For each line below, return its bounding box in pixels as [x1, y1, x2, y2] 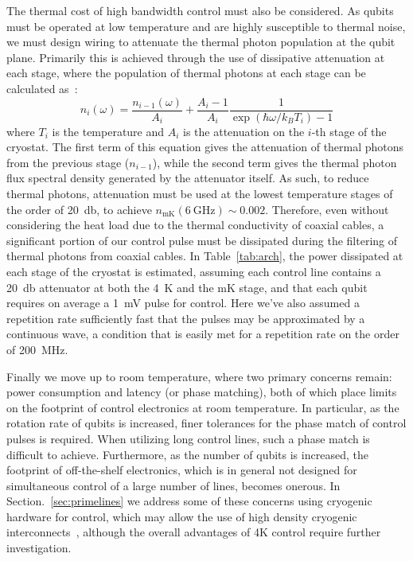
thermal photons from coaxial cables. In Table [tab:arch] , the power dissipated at [6, 247, 403, 264]
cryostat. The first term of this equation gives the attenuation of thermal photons [6, 138, 404, 155]
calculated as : [6, 80, 78, 96]
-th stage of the [311, 123, 387, 139]
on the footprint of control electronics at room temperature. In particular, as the [6, 399, 399, 415]
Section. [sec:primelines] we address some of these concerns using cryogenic [6, 493, 372, 509]
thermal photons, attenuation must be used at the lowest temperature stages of [6, 185, 393, 201]
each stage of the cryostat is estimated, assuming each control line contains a [6, 263, 381, 279]
